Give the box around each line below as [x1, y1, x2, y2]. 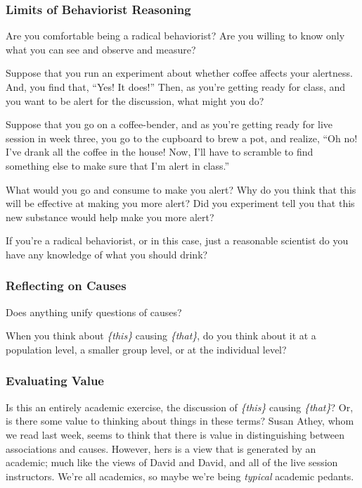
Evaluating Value [6, 372, 104, 389]
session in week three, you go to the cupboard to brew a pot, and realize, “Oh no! [6, 130, 358, 145]
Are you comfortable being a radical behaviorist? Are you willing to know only [6, 28, 345, 43]
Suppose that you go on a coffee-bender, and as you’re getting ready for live [6, 117, 333, 132]
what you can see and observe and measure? [6, 42, 196, 56]
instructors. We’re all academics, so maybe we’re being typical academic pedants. [6, 468, 354, 483]
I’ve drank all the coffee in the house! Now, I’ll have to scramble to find [6, 144, 313, 159]
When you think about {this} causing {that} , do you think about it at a [6, 328, 316, 343]
